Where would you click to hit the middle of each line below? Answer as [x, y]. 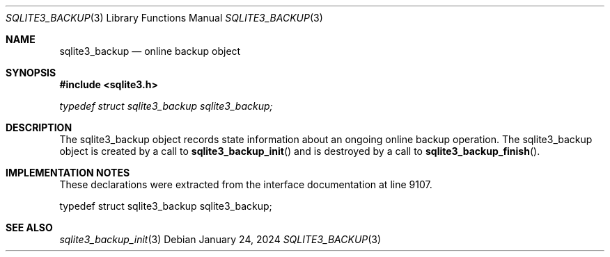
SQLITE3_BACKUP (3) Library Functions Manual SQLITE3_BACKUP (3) [164, 18]
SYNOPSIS [31, 73]
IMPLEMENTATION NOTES [68, 173]
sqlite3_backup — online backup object [150, 51]
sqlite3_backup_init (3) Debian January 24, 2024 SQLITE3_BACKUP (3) [220, 239]
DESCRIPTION [39, 127]
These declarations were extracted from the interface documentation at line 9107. [246, 184]
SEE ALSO [29, 227]
